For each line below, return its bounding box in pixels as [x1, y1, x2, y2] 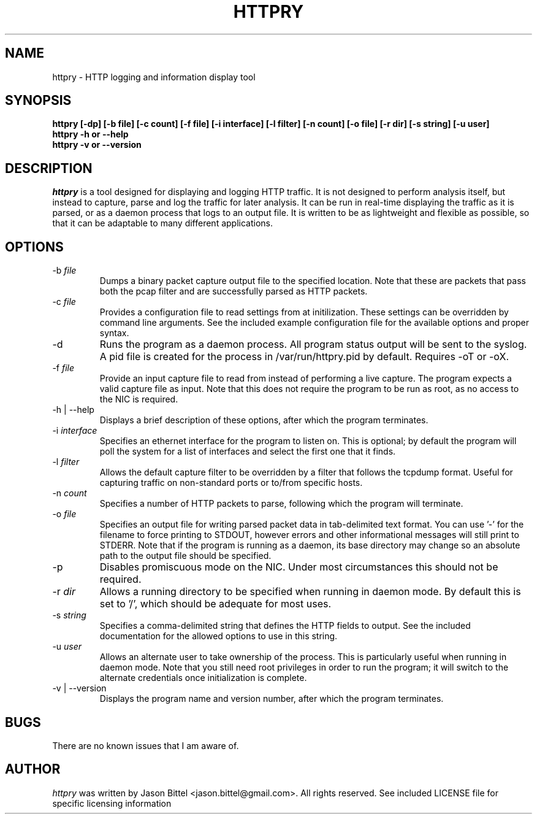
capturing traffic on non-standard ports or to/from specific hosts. [99, 477, 363, 488]
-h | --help [52, 404, 94, 415]
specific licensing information [52, 798, 172, 809]
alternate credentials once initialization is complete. [99, 672, 307, 683]
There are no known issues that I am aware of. [52, 740, 239, 751]
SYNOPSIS [5, 93, 72, 109]
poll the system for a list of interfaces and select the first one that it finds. [99, 446, 396, 457]
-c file [52, 296, 76, 307]
